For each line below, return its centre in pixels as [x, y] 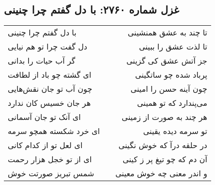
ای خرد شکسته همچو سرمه [54, 131]
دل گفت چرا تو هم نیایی [48, 47]
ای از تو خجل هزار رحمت [50, 159]
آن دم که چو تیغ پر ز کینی [165, 159]
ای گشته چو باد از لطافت [50, 75]
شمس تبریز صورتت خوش [51, 173]
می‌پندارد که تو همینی [172, 103]
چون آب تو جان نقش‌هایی [50, 89]
